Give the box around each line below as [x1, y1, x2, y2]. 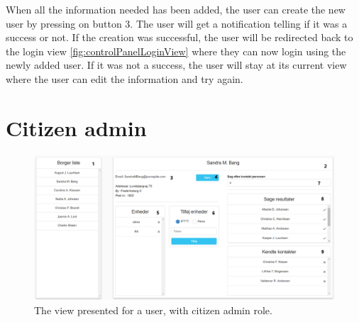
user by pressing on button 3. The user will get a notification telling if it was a [6, 16, 348, 30]
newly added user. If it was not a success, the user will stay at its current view [6, 57, 347, 72]
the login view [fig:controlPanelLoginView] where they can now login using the [6, 43, 346, 58]
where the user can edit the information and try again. [6, 71, 243, 86]
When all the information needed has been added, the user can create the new [6, 2, 346, 16]
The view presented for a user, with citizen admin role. [34, 302, 272, 317]
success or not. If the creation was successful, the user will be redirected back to [6, 30, 353, 45]
